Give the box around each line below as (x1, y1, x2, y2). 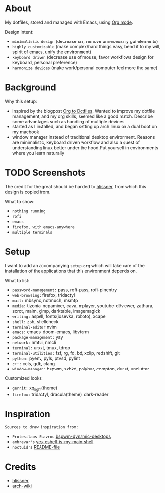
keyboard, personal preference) (12, 59, 78, 65)
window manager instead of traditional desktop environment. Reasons (12, 134, 155, 140)
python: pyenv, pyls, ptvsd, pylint (12, 355, 80, 361)
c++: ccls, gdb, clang (12, 360, 55, 366)
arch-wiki (12, 483, 32, 489)
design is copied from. (5, 189, 51, 195)
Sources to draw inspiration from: (5, 425, 79, 430)
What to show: (5, 198, 35, 204)
